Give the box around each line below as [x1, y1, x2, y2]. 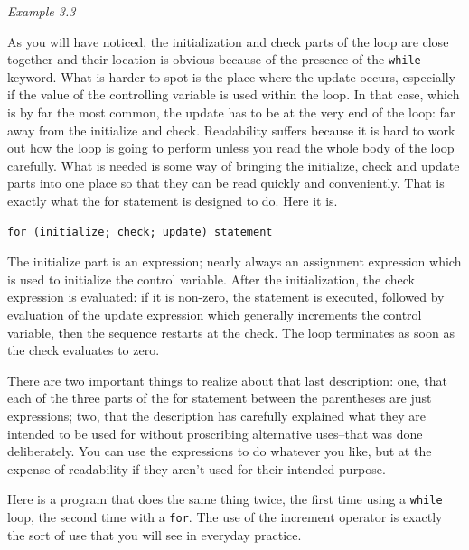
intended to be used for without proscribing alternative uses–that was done [7, 424, 423, 443]
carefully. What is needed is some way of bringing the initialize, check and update [7, 155, 460, 174]
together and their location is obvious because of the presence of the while [7, 50, 421, 69]
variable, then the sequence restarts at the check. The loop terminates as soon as [7, 322, 455, 341]
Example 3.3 [7, 2, 76, 20]
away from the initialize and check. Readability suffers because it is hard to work [7, 120, 455, 139]
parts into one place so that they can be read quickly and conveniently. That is [7, 173, 445, 192]
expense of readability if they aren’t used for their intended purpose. [7, 459, 386, 478]
